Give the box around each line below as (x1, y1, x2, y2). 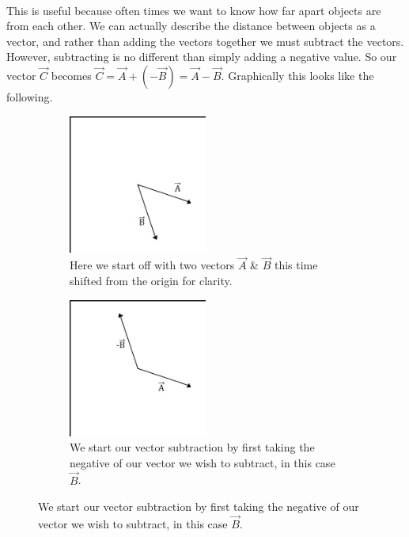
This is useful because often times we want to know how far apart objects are (6, 2, 381, 18)
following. (6, 88, 53, 105)
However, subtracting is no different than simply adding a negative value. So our (6, 48, 397, 65)
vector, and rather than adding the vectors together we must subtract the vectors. (6, 32, 404, 49)
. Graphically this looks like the (221, 67, 374, 83)
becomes (51, 67, 92, 83)
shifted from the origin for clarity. (70, 272, 233, 288)
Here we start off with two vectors (70, 257, 235, 273)
